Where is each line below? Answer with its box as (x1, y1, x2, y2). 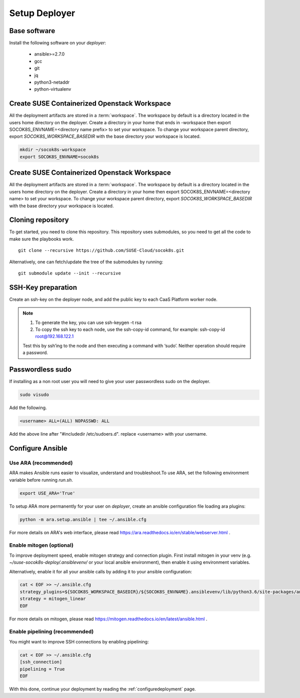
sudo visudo (19, 392, 49, 398)
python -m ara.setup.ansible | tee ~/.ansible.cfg (19, 516, 147, 522)
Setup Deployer (9, 8, 75, 19)
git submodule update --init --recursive (18, 270, 121, 276)
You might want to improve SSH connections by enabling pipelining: (9, 638, 149, 644)
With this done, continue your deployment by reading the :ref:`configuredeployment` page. (9, 686, 196, 692)
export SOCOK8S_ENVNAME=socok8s (19, 154, 99, 160)
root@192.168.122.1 (35, 333, 74, 339)
